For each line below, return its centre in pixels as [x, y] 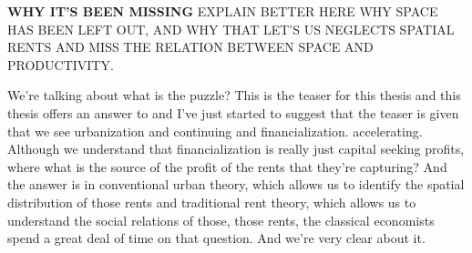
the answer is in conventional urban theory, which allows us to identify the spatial [236, 184]
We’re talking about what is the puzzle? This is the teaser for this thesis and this [234, 95]
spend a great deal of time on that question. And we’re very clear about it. [216, 238]
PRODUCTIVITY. [61, 64]
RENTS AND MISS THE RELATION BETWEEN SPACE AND [190, 47]
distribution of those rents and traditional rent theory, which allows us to [212, 202]
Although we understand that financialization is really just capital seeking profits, [236, 149]
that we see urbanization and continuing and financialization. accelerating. [215, 131]
